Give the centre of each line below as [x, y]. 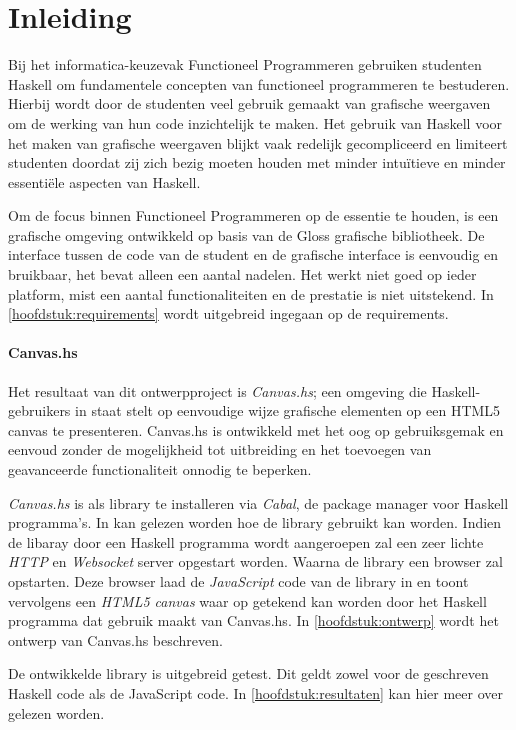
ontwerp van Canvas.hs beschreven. [115, 639]
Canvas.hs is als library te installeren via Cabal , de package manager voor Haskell [258, 502]
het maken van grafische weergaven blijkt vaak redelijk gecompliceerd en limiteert [258, 142]
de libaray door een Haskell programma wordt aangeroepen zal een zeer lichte [246, 541]
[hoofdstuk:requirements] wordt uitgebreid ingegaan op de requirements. [228, 313]
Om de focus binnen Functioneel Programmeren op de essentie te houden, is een [253, 215]
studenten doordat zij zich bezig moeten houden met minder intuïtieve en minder [257, 162]
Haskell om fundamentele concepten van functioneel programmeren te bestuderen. [259, 83]
